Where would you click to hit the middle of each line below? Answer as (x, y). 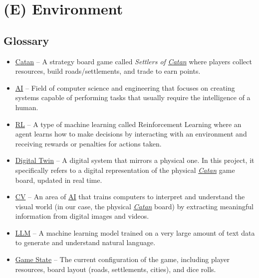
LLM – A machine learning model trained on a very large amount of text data (135, 232)
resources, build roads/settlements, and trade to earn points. (108, 71)
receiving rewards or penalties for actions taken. (88, 143)
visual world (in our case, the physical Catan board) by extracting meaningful (134, 206)
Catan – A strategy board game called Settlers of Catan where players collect (133, 61)
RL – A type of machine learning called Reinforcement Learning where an (128, 124)
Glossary (26, 40)
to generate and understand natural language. (85, 242)
